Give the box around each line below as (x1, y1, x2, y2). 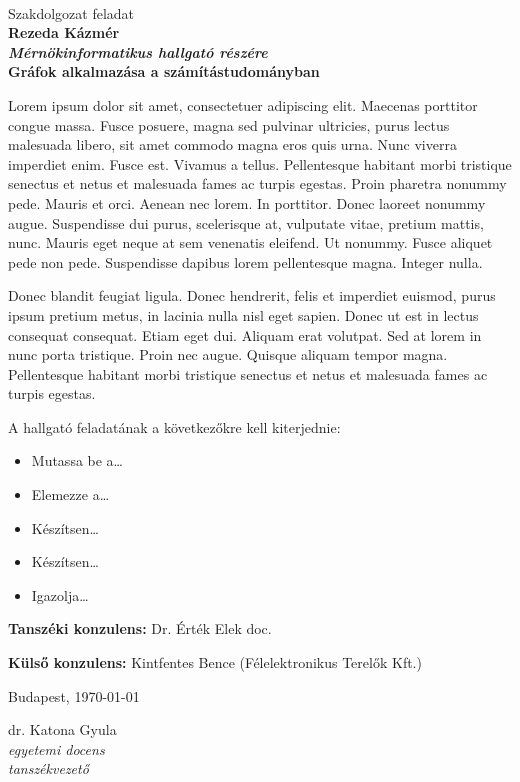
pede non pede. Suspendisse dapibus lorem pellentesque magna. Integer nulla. (8, 251, 483, 272)
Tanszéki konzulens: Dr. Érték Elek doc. (8, 618, 272, 639)
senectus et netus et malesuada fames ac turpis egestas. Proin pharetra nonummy (8, 173, 507, 194)
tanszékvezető (8, 758, 89, 779)
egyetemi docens (8, 738, 105, 759)
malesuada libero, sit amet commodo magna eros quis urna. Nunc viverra (8, 134, 457, 155)
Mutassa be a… (31, 450, 123, 471)
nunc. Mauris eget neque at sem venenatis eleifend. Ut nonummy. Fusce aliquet (8, 232, 493, 253)
